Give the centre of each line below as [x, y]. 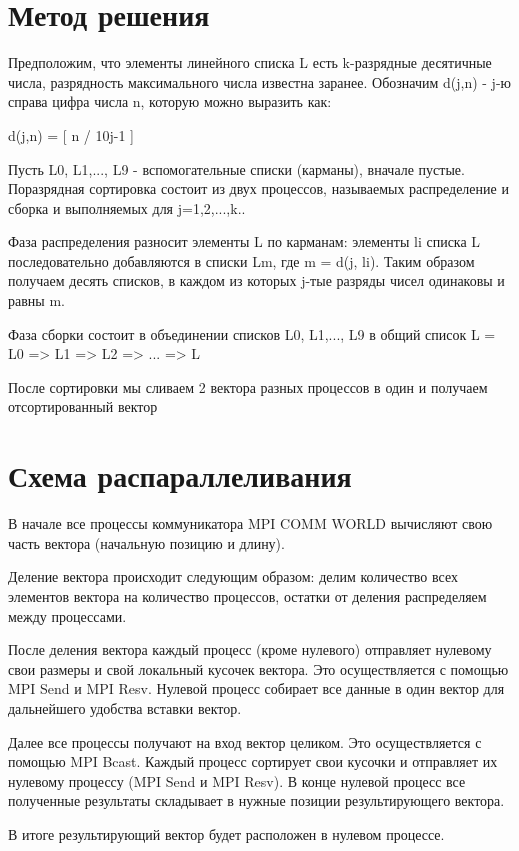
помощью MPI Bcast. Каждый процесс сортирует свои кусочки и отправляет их [253, 761]
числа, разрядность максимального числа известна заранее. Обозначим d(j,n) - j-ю [260, 81]
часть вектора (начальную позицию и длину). [146, 542]
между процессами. [67, 615]
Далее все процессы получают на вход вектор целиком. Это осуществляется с [245, 741]
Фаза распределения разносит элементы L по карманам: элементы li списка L [244, 241]
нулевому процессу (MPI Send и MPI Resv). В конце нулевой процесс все [237, 780]
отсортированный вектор [83, 406]
